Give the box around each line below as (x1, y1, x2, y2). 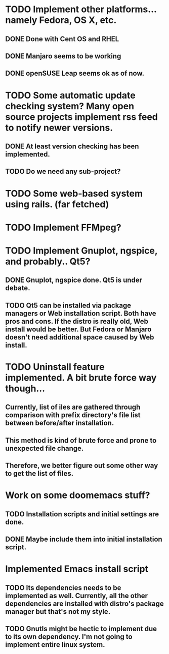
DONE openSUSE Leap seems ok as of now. (5, 69, 145, 78)
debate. (5, 284, 30, 293)
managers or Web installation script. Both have (5, 309, 156, 318)
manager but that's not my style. (5, 607, 111, 616)
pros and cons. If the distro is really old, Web (5, 317, 148, 326)
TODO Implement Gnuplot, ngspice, (5, 245, 158, 256)
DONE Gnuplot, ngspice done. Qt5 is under (5, 276, 143, 285)
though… (5, 383, 46, 394)
